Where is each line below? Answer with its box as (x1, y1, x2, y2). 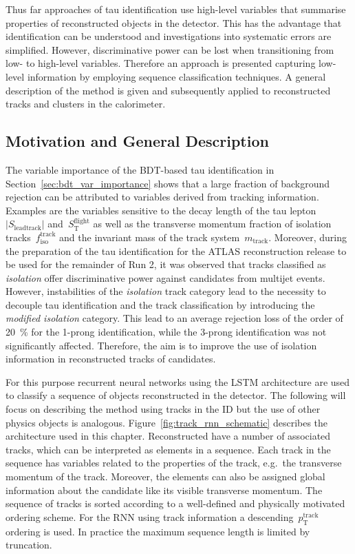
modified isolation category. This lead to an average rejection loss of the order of (6, 311, 343, 325)
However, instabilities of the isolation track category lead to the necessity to (6, 284, 326, 298)
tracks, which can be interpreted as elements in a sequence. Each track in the (6, 442, 331, 456)
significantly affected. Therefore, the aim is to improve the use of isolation (6, 338, 317, 352)
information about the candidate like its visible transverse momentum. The (6, 482, 323, 497)
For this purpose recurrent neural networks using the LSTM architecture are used (6, 374, 350, 389)
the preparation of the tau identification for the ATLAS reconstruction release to (6, 243, 347, 258)
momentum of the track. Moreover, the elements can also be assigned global (6, 469, 325, 484)
